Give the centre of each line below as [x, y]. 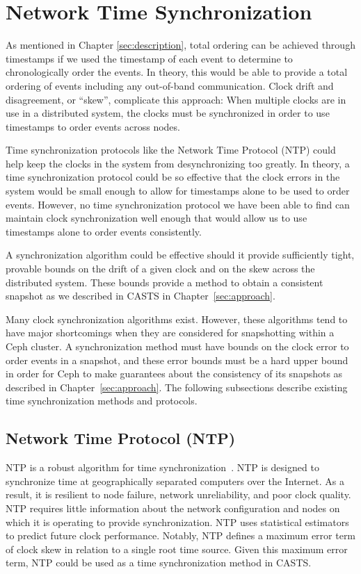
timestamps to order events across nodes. [93, 126]
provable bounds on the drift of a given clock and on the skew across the [160, 269]
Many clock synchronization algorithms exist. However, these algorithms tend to [177, 319]
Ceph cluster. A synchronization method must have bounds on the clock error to [177, 346]
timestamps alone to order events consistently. [104, 231]
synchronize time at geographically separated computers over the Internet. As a [175, 481]
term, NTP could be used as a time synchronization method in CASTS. [159, 563]
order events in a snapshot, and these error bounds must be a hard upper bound [177, 360]
